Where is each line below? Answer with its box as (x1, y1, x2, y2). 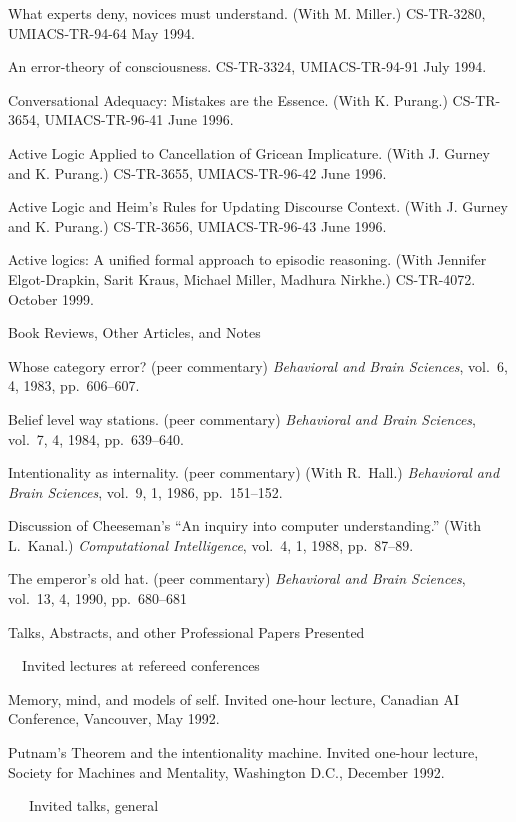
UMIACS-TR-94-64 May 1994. (8, 22, 195, 43)
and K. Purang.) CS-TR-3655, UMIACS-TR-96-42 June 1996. (8, 162, 387, 183)
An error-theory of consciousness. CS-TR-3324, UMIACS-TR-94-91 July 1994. (8, 56, 487, 77)
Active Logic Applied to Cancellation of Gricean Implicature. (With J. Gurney (8, 142, 490, 163)
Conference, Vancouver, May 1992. (8, 708, 220, 729)
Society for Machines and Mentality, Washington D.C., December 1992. (8, 761, 445, 782)
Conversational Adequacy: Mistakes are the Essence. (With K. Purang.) (8, 89, 448, 110)
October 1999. (8, 288, 94, 309)
